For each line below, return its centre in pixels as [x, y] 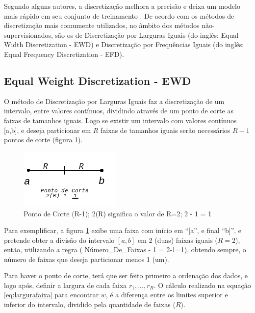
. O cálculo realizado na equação [202, 285]
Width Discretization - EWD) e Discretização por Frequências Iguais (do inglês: [124, 44]
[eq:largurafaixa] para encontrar [51, 295]
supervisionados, [28, 35]
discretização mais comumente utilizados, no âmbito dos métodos [102, 25]
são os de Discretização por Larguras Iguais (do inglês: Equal [147, 35]
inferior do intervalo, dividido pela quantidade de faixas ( [90, 304]
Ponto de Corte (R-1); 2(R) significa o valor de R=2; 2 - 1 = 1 [118, 214]
